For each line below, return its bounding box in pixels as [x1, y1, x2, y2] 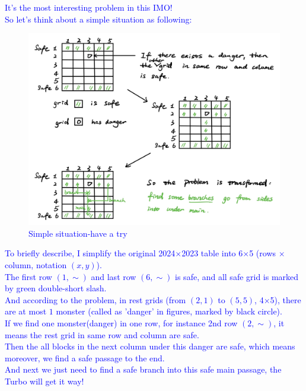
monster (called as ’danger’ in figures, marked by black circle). [56, 305, 282, 317]
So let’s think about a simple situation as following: [5, 12, 192, 25]
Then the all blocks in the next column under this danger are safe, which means [5, 340, 295, 352]
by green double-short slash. [5, 282, 107, 294]
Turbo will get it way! [5, 374, 84, 387]
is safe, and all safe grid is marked [175, 270, 299, 282]
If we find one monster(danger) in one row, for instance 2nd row [5, 316, 238, 329]
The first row [5, 270, 52, 282]
